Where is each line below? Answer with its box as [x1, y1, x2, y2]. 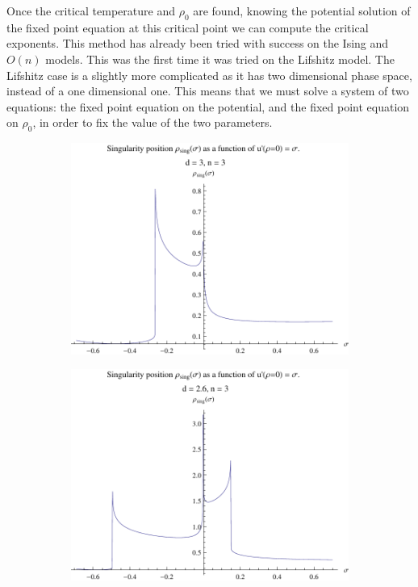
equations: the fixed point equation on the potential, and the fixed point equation [6, 98, 410, 115]
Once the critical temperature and [6, 2, 175, 19]
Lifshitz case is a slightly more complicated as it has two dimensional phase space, [6, 66, 412, 83]
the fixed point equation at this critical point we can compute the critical [6, 19, 369, 36]
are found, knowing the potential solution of [193, 2, 411, 19]
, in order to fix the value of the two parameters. [32, 114, 273, 131]
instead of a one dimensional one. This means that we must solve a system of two [6, 82, 409, 99]
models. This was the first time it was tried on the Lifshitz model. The [45, 50, 395, 67]
